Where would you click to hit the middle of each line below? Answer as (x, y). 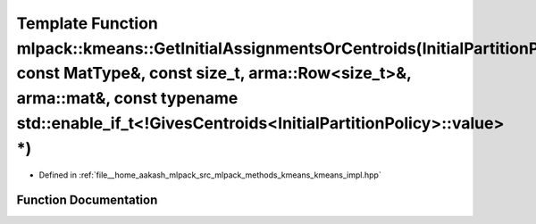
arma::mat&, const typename (127, 99)
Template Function (87, 23)
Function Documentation (87, 200)
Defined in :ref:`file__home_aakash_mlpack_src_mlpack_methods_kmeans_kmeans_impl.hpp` (210, 175)
